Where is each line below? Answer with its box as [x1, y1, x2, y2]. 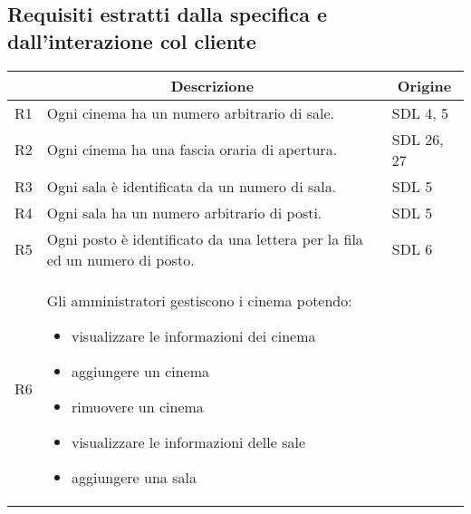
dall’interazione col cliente [7, 26, 256, 54]
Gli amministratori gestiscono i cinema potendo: [46, 289, 352, 311]
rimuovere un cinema [71, 395, 204, 417]
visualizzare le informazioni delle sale [71, 431, 306, 452]
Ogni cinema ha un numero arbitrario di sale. [46, 102, 334, 123]
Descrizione [170, 74, 255, 96]
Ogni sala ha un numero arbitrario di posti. [46, 201, 322, 223]
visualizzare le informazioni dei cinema [71, 325, 316, 346]
